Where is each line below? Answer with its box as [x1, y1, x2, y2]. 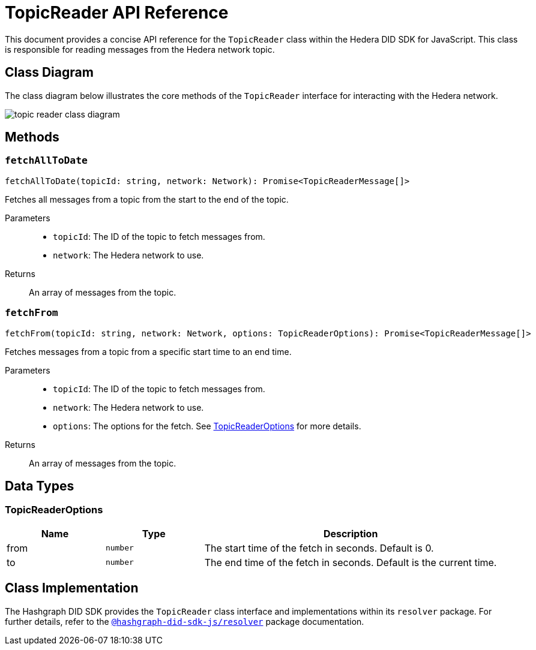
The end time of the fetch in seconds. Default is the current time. [204, 556, 497, 568]
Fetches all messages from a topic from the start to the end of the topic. [5, 194, 289, 204]
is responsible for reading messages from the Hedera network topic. [5, 44, 275, 55]
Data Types [5, 478, 74, 493]
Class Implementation [5, 580, 139, 596]
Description [323, 527, 378, 540]
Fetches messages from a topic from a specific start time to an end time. [5, 346, 292, 357]
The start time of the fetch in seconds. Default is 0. [204, 541, 434, 554]
